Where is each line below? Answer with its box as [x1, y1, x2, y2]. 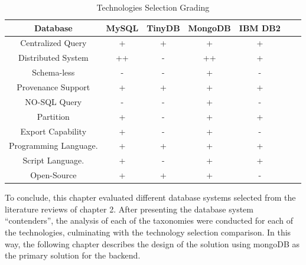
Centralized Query [20, 37, 87, 49]
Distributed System [18, 51, 89, 64]
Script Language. [22, 154, 84, 166]
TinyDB [147, 21, 180, 34]
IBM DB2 [239, 21, 281, 34]
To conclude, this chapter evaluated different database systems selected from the [5, 191, 296, 204]
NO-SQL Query [25, 95, 82, 107]
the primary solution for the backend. [5, 249, 141, 261]
